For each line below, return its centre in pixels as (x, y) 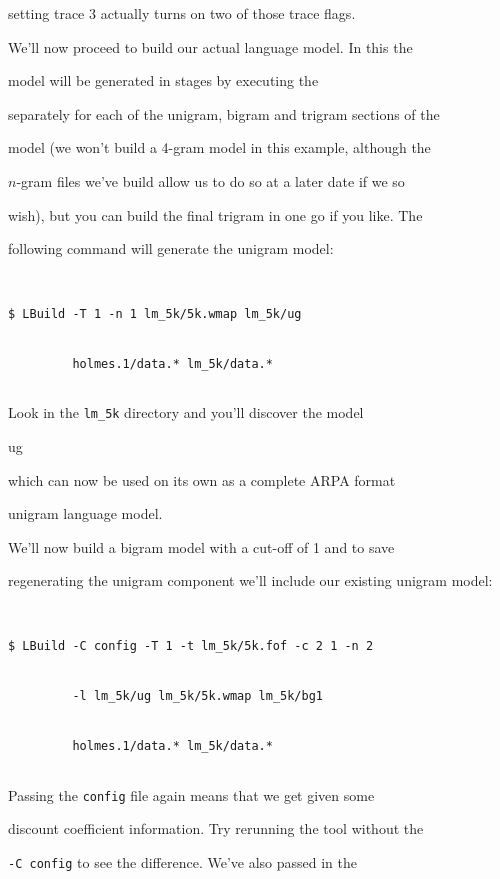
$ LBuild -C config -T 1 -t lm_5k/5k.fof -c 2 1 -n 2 (191, 646)
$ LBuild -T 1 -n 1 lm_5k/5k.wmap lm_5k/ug (155, 314)
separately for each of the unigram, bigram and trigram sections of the (224, 113)
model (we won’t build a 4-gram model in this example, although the (219, 147)
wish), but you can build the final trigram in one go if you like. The (215, 214)
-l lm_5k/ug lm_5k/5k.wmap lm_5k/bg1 (197, 696)
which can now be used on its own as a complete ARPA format (202, 479)
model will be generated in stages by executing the (163, 80)
